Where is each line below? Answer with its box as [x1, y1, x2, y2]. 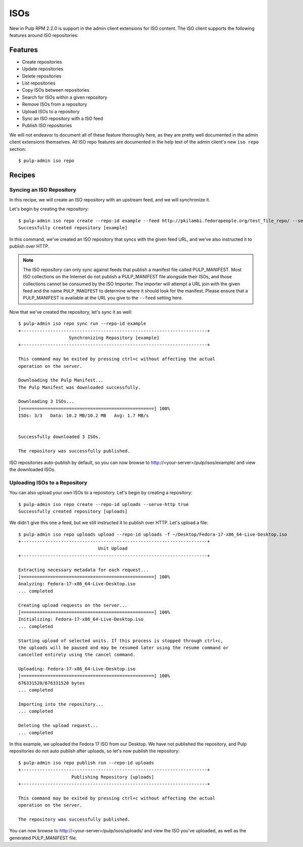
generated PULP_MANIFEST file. [9, 835, 77, 841]
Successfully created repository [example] [18, 225, 128, 231]
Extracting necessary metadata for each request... [18, 567, 149, 573]
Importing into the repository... [18, 701, 104, 707]
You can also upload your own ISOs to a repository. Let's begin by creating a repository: [9, 490, 192, 496]
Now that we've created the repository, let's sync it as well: [9, 309, 132, 315]
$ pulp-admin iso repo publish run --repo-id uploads [18, 759, 154, 766]
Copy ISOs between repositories [22, 87, 89, 93]
